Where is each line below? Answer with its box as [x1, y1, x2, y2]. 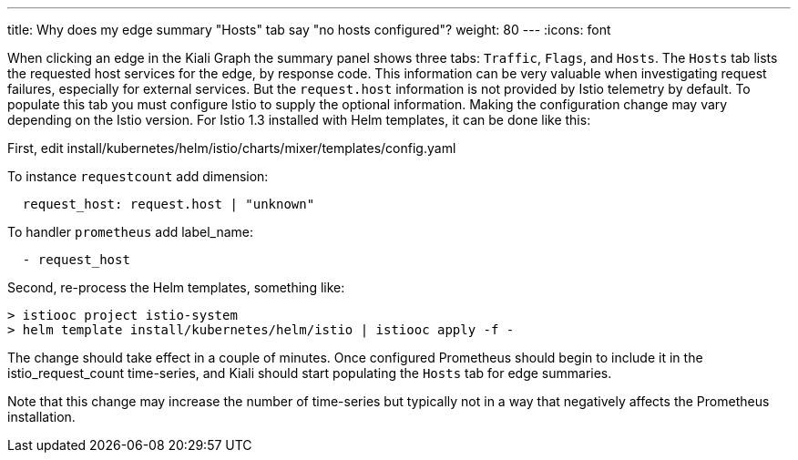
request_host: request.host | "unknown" [22, 197, 315, 211]
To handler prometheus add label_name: [7, 224, 254, 240]
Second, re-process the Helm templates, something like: [7, 280, 345, 295]
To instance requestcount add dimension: [7, 169, 269, 184]
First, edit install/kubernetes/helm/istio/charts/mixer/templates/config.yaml [7, 140, 456, 156]
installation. [7, 409, 76, 424]
